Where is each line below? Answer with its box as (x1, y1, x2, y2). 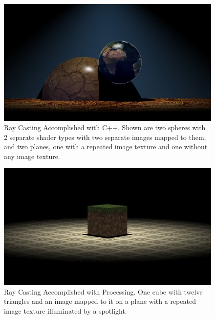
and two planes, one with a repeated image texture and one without (4, 141, 208, 152)
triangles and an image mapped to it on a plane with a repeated (4, 296, 196, 306)
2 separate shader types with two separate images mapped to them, (4, 132, 206, 142)
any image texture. (4, 151, 60, 161)
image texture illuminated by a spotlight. (4, 305, 127, 316)
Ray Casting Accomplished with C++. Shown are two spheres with (4, 122, 206, 133)
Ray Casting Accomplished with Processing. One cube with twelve (4, 286, 203, 296)
